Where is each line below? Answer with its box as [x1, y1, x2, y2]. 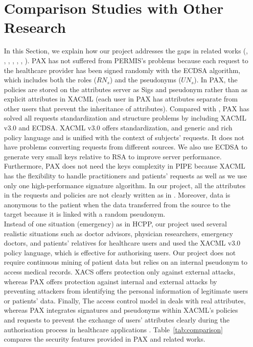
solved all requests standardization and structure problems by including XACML [4, 113, 247, 123]
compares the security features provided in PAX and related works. [4, 334, 206, 344]
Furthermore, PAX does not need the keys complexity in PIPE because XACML [4, 161, 246, 171]
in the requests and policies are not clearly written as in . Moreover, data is [4, 190, 230, 200]
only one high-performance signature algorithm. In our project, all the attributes [4, 180, 246, 190]
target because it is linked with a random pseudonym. [4, 209, 165, 219]
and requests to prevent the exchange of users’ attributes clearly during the [4, 314, 230, 324]
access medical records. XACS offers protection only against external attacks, [4, 266, 235, 276]
